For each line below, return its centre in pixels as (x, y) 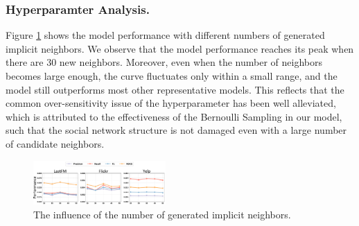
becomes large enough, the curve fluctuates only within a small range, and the (172, 76)
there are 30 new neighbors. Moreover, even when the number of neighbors (164, 62)
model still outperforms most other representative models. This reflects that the (175, 89)
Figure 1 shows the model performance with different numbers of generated (165, 35)
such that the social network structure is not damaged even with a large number (176, 130)
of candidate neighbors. (55, 143)
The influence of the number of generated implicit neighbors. (162, 214)
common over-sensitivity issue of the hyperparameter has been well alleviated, (171, 103)
